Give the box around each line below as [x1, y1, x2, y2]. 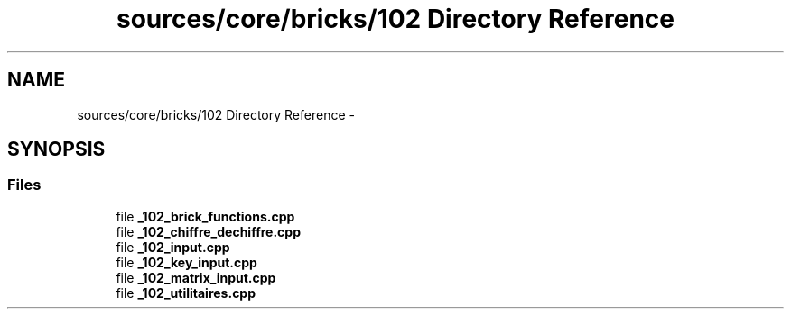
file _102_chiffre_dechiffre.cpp [116, 223, 301, 239]
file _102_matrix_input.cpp [116, 269, 276, 285]
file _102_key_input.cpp [116, 254, 257, 270]
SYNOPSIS [7, 138, 106, 161]
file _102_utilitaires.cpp [116, 284, 256, 301]
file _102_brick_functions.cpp [116, 208, 295, 224]
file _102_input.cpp [116, 239, 230, 255]
